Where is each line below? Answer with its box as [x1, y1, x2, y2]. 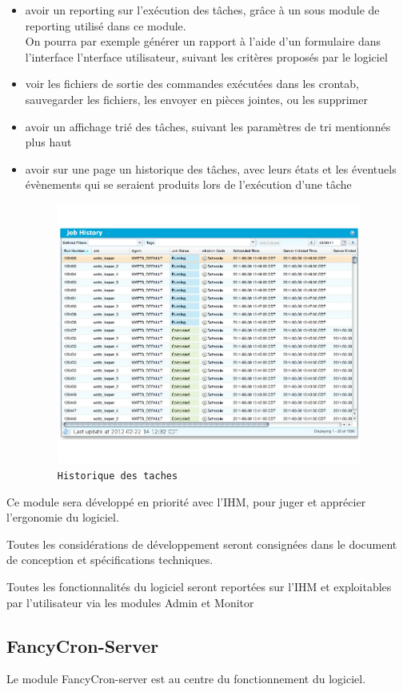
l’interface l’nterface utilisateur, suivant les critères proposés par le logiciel [25, 48, 388, 65]
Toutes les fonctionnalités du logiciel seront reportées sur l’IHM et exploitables [6, 578, 392, 594]
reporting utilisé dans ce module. [25, 17, 186, 34]
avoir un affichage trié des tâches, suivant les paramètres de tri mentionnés [25, 118, 391, 134]
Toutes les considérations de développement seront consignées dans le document [6, 535, 397, 552]
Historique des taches [57, 470, 178, 482]
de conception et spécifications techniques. [6, 551, 213, 568]
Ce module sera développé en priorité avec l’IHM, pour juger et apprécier [6, 493, 366, 510]
